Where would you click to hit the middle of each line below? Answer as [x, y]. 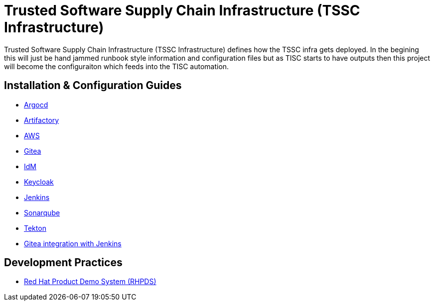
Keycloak [39, 182]
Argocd [36, 104]
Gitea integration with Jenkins [73, 243]
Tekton [35, 228]
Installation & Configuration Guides [93, 86]
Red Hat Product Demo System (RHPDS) [90, 282]
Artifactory [42, 120]
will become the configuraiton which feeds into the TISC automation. [117, 66]
